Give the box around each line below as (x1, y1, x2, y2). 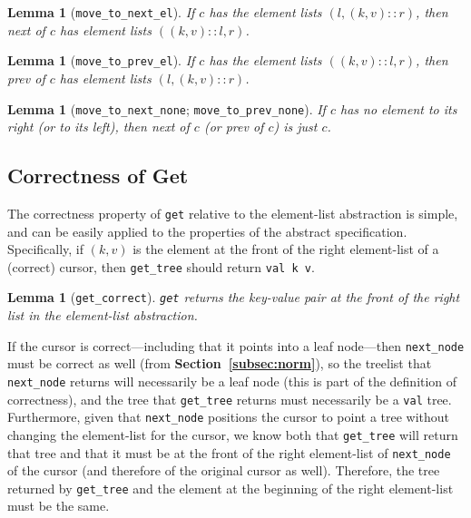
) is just (273, 117, 318, 136)
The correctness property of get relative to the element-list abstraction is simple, (7, 203, 458, 222)
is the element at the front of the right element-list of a (132, 239, 439, 259)
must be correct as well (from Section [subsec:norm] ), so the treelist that (7, 354, 432, 373)
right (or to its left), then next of (7, 117, 190, 136)
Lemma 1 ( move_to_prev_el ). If (7, 51, 195, 70)
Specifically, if (7, 239, 84, 259)
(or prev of (203, 117, 264, 136)
